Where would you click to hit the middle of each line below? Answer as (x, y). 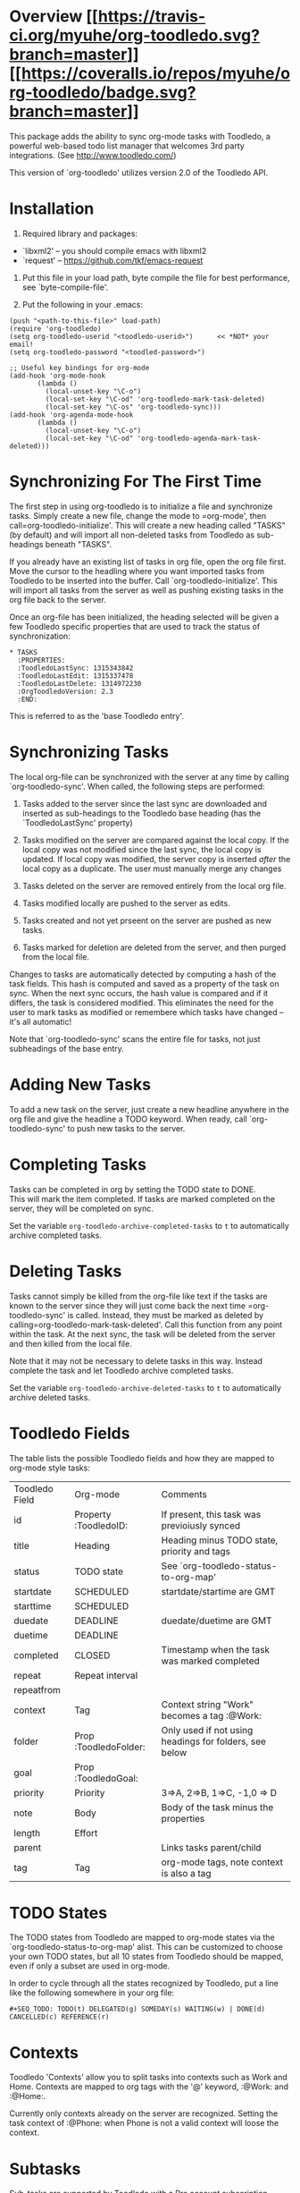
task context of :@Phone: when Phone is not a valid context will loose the (144, 2123)
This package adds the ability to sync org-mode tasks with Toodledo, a (140, 136)
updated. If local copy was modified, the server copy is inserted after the (156, 859)
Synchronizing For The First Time (135, 482)
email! (21, 344)
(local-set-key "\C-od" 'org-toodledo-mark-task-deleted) (155, 399)
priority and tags (196, 1551)
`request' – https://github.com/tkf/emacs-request (112, 260)
